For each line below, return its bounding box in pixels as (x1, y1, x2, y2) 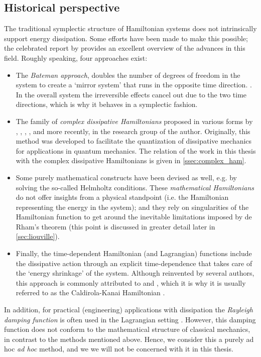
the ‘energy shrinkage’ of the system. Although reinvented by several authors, (16, 268, 254, 278)
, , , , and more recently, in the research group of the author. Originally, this (16, 126, 250, 136)
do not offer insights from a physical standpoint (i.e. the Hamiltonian (16, 192, 229, 202)
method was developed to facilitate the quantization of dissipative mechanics (16, 136, 252, 146)
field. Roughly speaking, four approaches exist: (4, 52, 148, 63)
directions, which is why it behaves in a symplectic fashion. (16, 99, 198, 109)
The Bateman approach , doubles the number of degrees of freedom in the (16, 69, 240, 80)
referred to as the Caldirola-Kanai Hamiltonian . (16, 287, 165, 298)
